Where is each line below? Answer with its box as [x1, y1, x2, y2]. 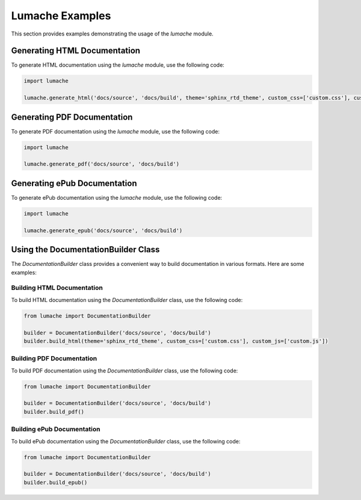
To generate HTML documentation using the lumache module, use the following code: [11, 61, 225, 69]
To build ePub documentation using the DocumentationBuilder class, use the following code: [11, 437, 241, 445]
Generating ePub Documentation [11, 178, 137, 188]
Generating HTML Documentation [11, 46, 141, 56]
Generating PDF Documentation [11, 112, 133, 122]
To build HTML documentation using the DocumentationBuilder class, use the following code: [11, 296, 243, 303]
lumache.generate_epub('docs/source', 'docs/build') [23, 227, 183, 234]
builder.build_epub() [23, 479, 88, 486]
